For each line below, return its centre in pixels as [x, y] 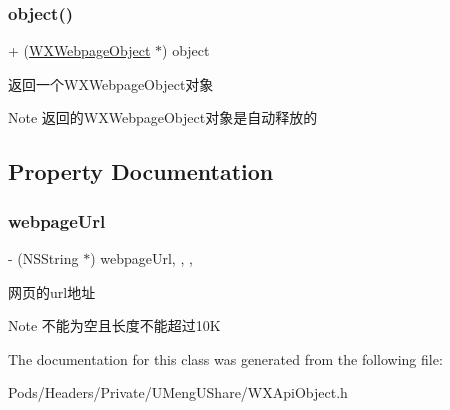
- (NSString [43, 258]
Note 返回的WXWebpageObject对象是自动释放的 [163, 117]
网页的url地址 [52, 291]
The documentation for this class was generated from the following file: [225, 358]
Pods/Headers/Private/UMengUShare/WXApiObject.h [178, 392]
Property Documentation [141, 171]
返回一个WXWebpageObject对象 [111, 83]
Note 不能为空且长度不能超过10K [114, 325]
